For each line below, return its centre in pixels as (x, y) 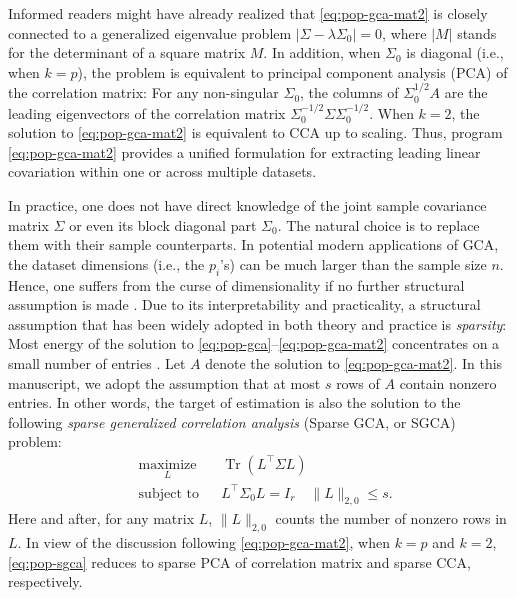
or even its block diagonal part (163, 224)
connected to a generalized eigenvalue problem (150, 32)
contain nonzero (448, 382)
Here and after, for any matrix (101, 518)
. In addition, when (322, 52)
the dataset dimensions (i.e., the (106, 263)
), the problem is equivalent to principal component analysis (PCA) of (292, 71)
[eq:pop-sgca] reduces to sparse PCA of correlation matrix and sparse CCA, (239, 561)
